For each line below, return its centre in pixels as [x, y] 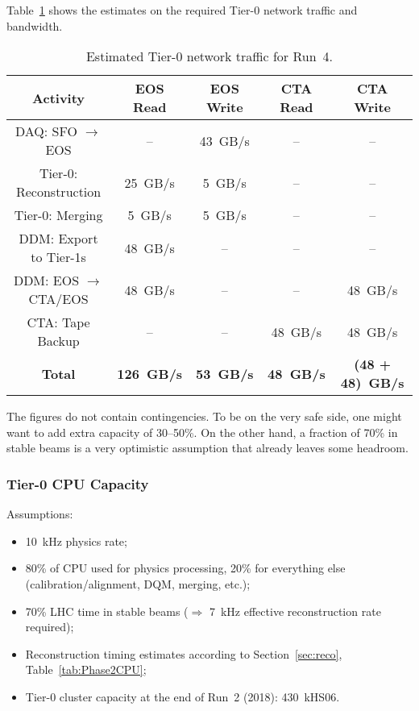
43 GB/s [224, 140]
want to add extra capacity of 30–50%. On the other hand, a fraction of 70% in [202, 432]
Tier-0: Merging [58, 215]
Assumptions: [40, 514]
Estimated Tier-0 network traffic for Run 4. [209, 56]
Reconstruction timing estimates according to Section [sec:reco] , [184, 653]
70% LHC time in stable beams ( [107, 611]
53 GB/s [225, 373]
